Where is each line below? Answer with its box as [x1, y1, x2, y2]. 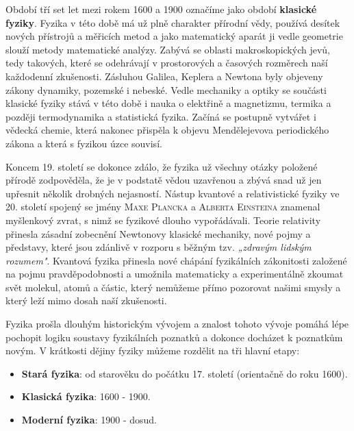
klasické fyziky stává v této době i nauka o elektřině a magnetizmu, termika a [5, 96, 331, 110]
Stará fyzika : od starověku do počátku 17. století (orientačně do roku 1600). [21, 366, 348, 380]
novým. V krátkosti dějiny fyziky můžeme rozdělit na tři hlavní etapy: [5, 343, 300, 358]
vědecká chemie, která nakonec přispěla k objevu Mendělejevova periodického [5, 123, 329, 137]
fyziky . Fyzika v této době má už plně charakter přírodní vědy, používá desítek [5, 15, 340, 29]
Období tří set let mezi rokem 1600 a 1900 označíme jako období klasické [5, 2, 317, 16]
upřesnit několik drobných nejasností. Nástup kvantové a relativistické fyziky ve [5, 186, 340, 200]
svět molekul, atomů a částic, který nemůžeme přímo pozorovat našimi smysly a [5, 280, 341, 294]
